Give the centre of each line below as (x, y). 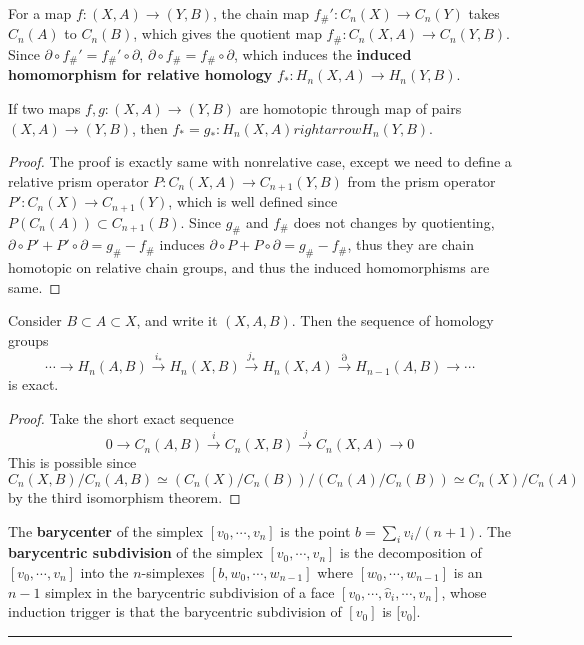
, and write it (177, 320)
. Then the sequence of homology (392, 320)
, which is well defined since (253, 201)
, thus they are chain (411, 244)
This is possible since (72, 462)
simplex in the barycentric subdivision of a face (190, 591)
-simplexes (173, 571)
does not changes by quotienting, (394, 221)
